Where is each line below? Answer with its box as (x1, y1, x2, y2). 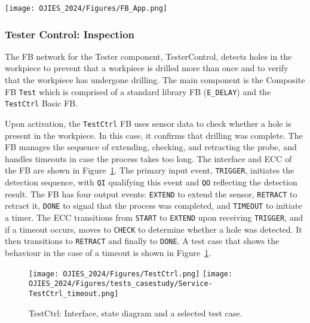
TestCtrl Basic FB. (5, 97, 78, 109)
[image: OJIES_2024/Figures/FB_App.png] (5, 4, 168, 13)
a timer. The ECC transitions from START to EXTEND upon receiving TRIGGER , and (5, 211, 303, 224)
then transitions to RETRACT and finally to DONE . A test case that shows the (5, 234, 280, 247)
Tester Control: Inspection (5, 26, 134, 41)
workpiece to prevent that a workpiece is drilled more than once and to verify (5, 62, 288, 74)
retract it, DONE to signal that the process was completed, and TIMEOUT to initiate (5, 199, 302, 212)
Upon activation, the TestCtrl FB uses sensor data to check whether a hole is (5, 117, 291, 129)
